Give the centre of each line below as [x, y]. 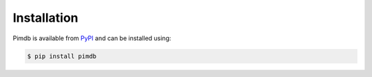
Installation [45, 18]
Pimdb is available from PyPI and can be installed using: [92, 38]
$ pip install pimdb [62, 56]
